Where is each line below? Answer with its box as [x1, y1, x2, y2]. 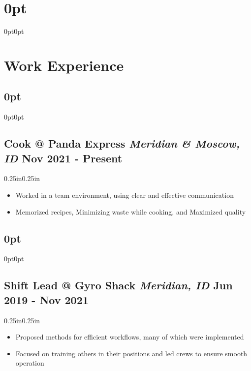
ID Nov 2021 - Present [4, 150, 123, 165]
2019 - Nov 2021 [4, 292, 89, 307]
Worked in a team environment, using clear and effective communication [15, 190, 234, 200]
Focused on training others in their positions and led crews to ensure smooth [15, 348, 248, 358]
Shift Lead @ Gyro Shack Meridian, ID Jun [4, 278, 233, 293]
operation [15, 358, 44, 368]
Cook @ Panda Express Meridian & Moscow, [4, 136, 240, 151]
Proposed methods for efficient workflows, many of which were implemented [15, 332, 244, 342]
